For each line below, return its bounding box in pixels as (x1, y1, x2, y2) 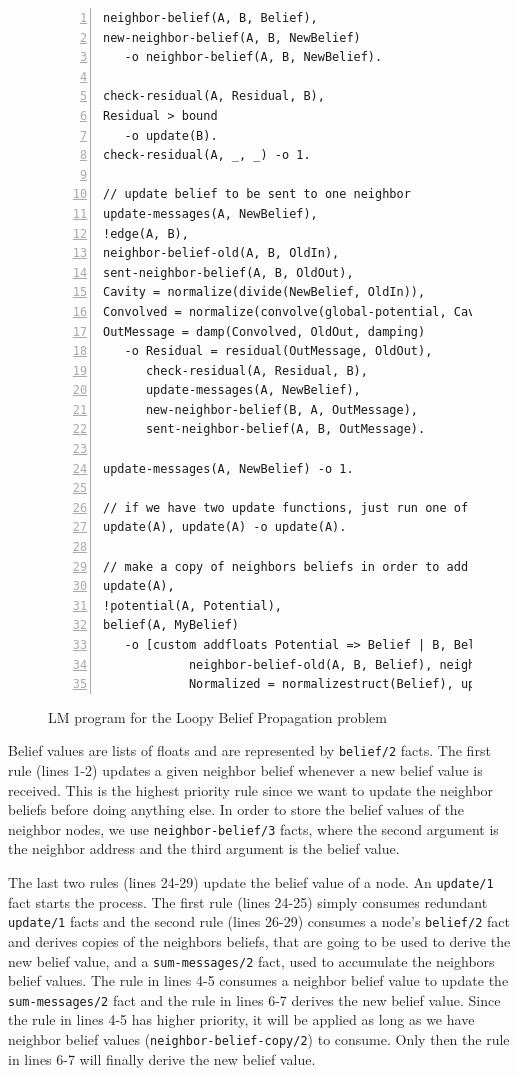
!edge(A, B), (103, 226, 189, 241)
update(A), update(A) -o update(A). (103, 520, 347, 535)
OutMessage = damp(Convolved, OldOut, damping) (103, 324, 426, 339)
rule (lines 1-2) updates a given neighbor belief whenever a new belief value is (8, 760, 483, 781)
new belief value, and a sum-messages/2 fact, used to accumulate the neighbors (8, 950, 495, 971)
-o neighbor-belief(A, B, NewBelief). (124, 50, 383, 65)
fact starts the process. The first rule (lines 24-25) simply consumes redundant (8, 891, 488, 912)
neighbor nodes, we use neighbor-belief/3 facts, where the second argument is (8, 818, 499, 839)
